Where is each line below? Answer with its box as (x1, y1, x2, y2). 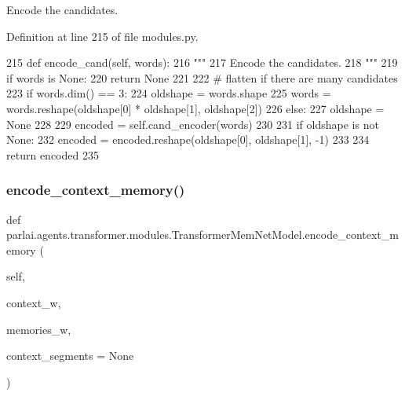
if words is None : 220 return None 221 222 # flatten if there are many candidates (6, 69, 398, 86)
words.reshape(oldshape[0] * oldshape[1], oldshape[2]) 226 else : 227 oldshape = (6, 100, 385, 116)
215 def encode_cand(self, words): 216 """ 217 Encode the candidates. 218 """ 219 (6, 54, 398, 71)
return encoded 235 (6, 146, 99, 163)
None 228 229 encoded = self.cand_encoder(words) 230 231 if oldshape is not (6, 115, 379, 132)
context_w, (6, 294, 61, 310)
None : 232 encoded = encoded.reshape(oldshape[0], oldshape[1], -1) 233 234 (6, 131, 370, 148)
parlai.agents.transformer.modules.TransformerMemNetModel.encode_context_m (6, 226, 399, 243)
